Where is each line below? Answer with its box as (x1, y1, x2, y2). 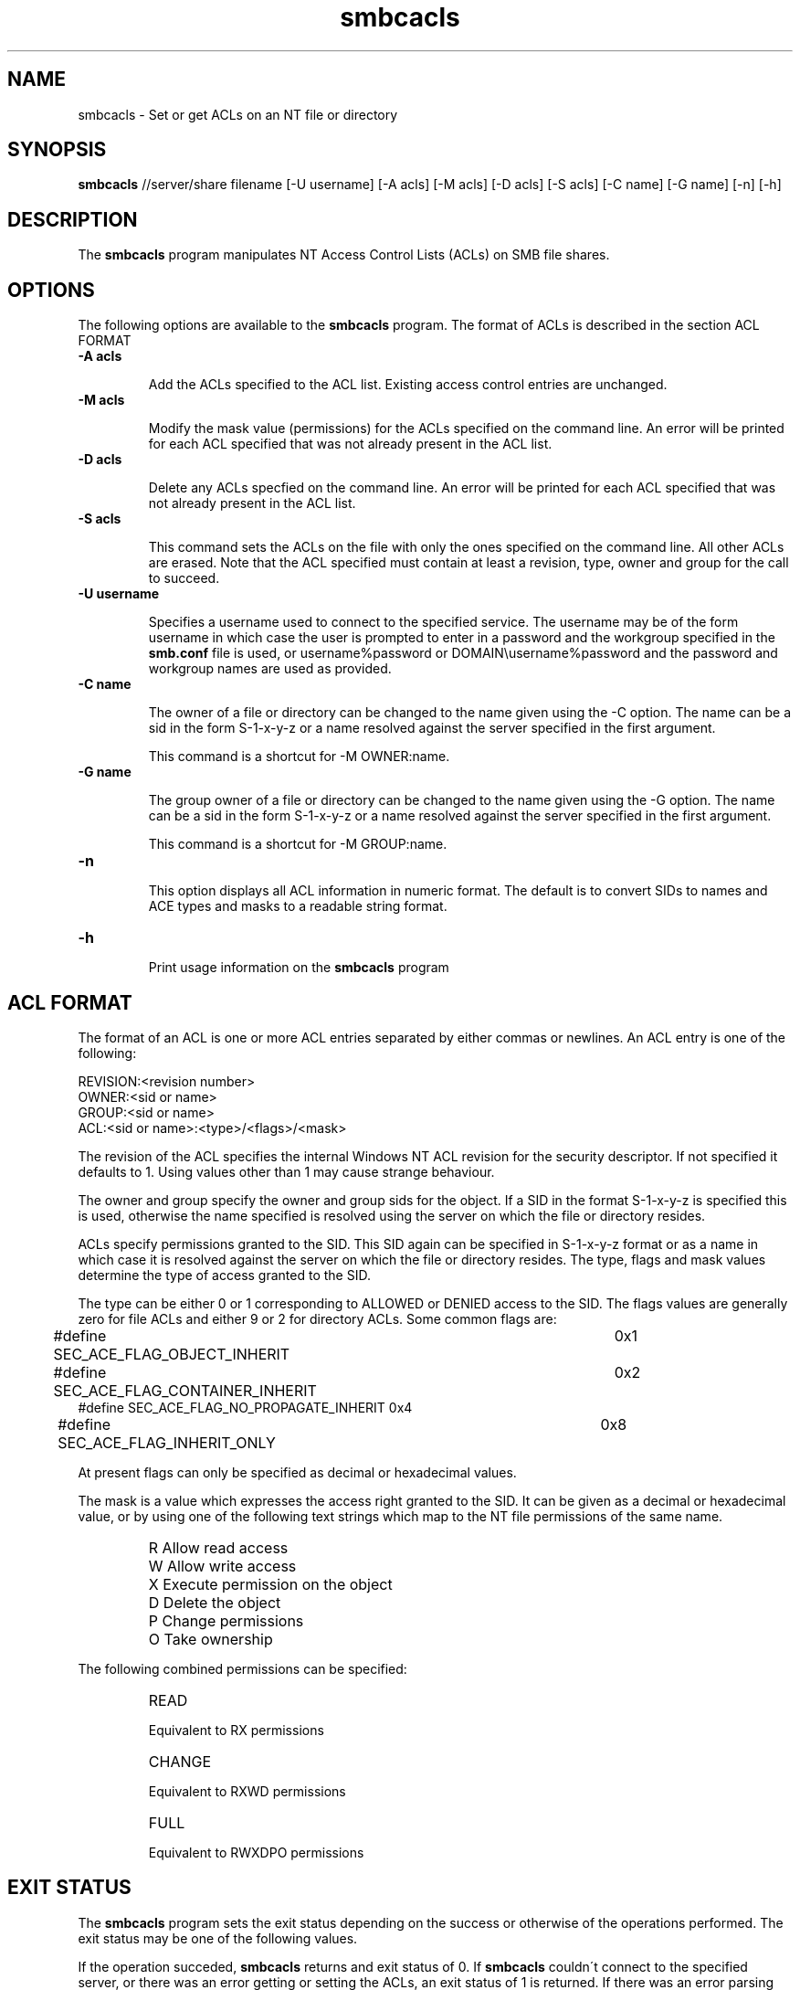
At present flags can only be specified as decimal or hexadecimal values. (78, 1464, 517, 1480)
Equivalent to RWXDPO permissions (148, 1844, 364, 1860)
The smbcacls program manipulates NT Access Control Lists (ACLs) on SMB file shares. (78, 247, 610, 263)
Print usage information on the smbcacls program (148, 959, 449, 976)
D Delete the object (148, 1593, 281, 1612)
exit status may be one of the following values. (78, 1930, 358, 1946)
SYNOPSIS (7, 138, 107, 162)
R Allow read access (148, 1538, 289, 1557)
